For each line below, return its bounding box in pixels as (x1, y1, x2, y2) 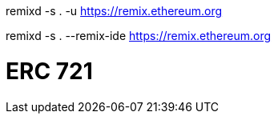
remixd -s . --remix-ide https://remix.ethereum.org (6, 29, 272, 42)
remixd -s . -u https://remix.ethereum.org (6, 4, 223, 18)
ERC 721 (6, 57, 93, 85)
